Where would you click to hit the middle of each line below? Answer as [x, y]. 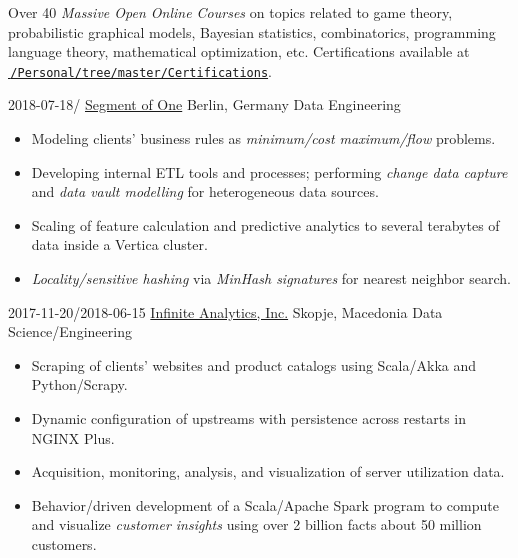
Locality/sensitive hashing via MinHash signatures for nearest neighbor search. [271, 278]
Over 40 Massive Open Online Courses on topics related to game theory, [230, 12]
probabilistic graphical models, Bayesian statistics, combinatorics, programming [252, 31]
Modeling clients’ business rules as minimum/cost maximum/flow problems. [263, 138]
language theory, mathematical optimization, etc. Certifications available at [239, 51]
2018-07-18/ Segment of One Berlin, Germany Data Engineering [204, 104]
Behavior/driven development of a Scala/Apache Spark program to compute [265, 504]
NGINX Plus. [73, 437]
